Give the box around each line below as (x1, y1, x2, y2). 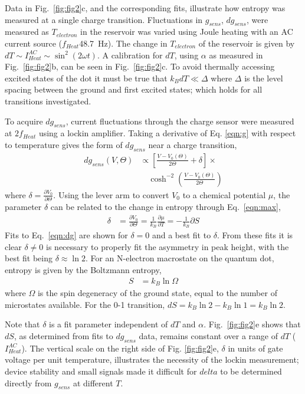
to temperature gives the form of (5, 138, 123, 150)
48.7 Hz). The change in (79, 37, 168, 49)
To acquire (5, 114, 43, 127)
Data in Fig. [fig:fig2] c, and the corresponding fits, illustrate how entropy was (5, 2, 286, 14)
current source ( (5, 37, 63, 49)
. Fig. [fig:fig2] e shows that (204, 318, 301, 330)
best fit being (5, 252, 53, 264)
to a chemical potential (182, 188, 266, 201)
